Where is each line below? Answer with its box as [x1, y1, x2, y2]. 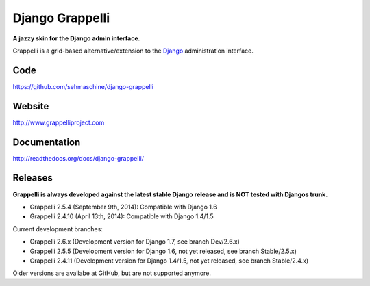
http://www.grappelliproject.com [12, 118, 105, 127]
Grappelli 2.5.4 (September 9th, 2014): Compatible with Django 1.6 [29, 203, 217, 211]
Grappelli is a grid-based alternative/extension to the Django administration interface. [12, 47, 254, 55]
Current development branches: [12, 224, 103, 233]
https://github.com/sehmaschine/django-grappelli [12, 82, 154, 90]
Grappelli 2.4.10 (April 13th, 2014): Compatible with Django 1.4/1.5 [29, 212, 214, 220]
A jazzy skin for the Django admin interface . [12, 34, 140, 42]
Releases [12, 172, 53, 184]
